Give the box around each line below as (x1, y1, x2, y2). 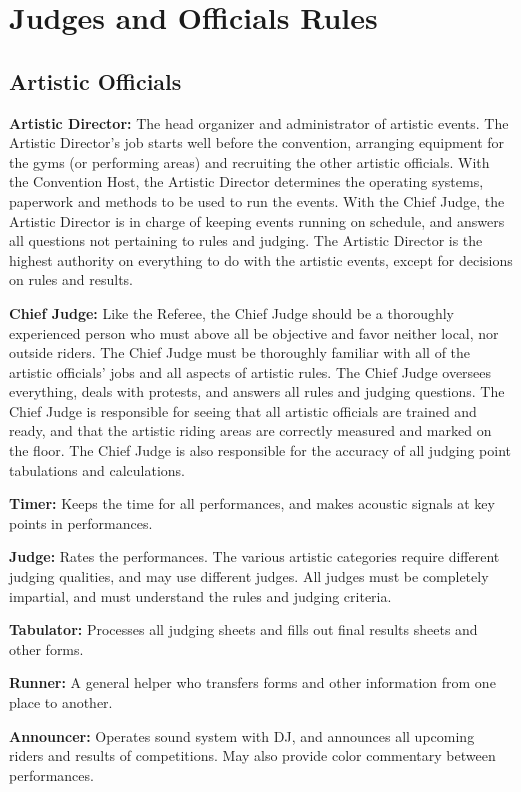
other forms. (9, 638, 84, 659)
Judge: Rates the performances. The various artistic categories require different (9, 546, 500, 567)
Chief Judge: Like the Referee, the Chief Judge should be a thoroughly (9, 302, 454, 323)
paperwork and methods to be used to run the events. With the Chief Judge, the (9, 190, 505, 211)
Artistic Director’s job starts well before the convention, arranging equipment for (9, 132, 505, 153)
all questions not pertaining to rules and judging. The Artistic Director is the (9, 230, 483, 251)
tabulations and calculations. (9, 459, 185, 480)
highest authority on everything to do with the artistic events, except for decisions (9, 249, 513, 270)
